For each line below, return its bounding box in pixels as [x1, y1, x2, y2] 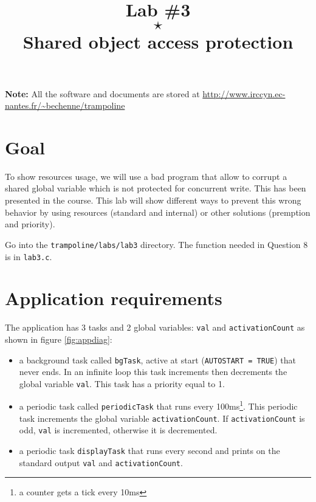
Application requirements [5, 286, 222, 311]
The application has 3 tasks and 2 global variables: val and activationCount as [5, 321, 305, 334]
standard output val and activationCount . [19, 456, 183, 469]
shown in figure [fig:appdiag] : [5, 332, 112, 345]
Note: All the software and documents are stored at [5, 87, 200, 100]
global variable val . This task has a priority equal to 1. [19, 377, 225, 390]
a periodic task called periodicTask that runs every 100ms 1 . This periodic [19, 398, 298, 413]
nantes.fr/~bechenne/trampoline [5, 99, 125, 112]
